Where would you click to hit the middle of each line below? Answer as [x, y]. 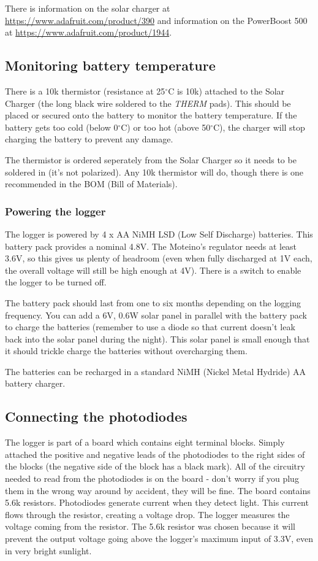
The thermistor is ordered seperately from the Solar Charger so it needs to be [151, 159]
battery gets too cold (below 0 [62, 127]
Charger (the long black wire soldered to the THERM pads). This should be [148, 103]
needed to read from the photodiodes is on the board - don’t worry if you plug [152, 478]
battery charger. [35, 383]
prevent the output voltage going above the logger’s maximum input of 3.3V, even [159, 539]
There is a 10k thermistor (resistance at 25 [85, 91]
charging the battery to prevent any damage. [89, 139]
